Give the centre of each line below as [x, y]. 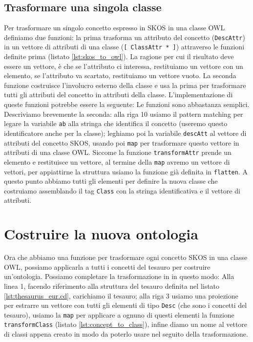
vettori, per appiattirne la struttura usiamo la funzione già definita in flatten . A [126, 171]
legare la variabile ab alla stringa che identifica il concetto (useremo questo [116, 123]
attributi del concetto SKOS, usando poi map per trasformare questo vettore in [122, 142]
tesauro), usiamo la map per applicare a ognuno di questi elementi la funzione [119, 314]
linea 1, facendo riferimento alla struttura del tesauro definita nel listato [112, 286]
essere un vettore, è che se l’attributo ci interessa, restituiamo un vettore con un [124, 66]
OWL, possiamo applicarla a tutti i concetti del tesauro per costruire [107, 267]
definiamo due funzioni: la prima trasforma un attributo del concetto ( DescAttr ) [125, 37]
